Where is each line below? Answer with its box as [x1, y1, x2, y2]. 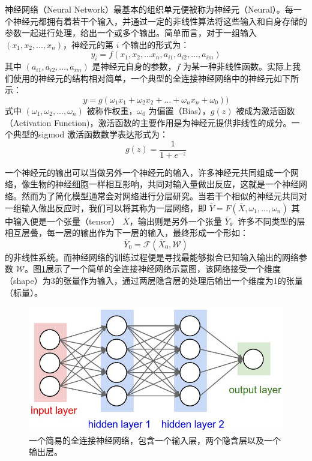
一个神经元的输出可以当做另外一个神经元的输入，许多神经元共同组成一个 [5, 166, 290, 178]
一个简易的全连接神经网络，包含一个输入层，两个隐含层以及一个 [29, 433, 281, 446]
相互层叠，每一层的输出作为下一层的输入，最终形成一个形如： [5, 226, 248, 239]
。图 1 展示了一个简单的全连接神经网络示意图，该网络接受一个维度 [25, 262, 281, 275]
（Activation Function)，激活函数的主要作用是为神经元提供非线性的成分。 [5, 116, 292, 128]
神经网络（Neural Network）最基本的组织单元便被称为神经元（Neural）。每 [5, 3, 293, 15]
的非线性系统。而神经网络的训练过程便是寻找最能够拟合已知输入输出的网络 [5, 250, 299, 263]
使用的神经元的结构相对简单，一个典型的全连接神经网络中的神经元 [13, 71, 274, 84]
